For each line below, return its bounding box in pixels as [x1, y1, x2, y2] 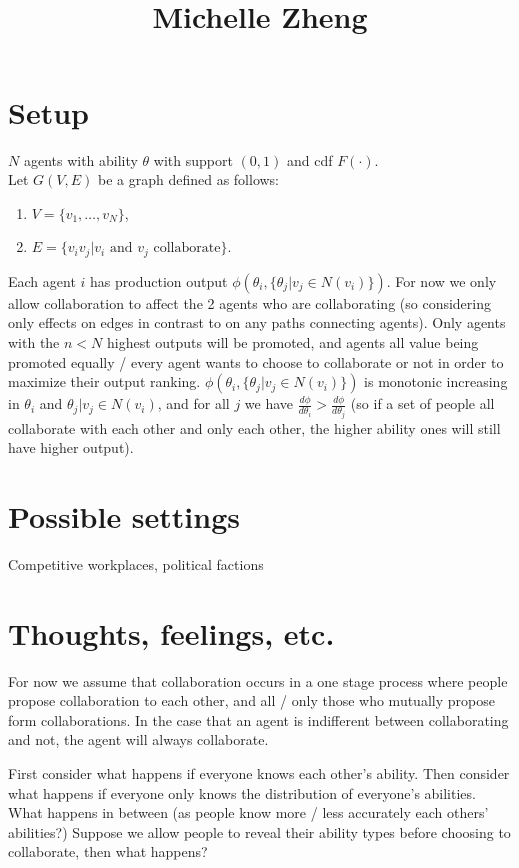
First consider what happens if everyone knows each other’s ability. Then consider [8, 762, 510, 783]
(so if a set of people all [350, 393, 495, 414]
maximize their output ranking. [8, 371, 201, 392]
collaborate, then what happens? [8, 841, 208, 862]
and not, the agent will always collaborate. [8, 729, 269, 750]
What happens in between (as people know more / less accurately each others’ [8, 802, 489, 823]
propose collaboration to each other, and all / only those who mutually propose [8, 690, 495, 711]
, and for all [157, 393, 230, 414]
